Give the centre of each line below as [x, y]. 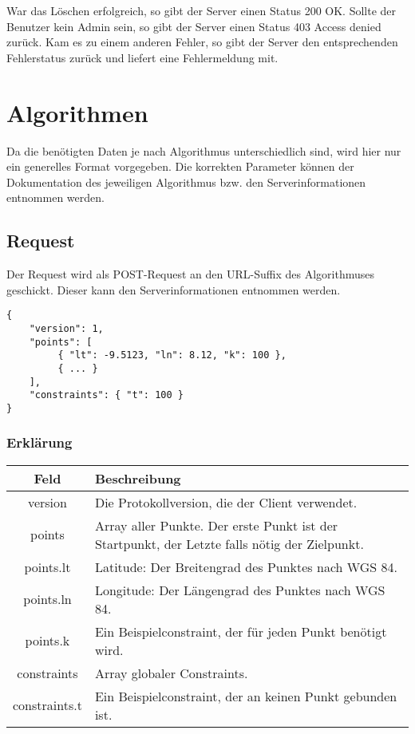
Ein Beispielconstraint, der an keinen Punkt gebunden [246, 696]
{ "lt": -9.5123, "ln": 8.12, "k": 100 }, [172, 355]
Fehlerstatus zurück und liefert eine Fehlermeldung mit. [142, 57]
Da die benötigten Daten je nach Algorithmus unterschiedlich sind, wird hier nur [204, 150]
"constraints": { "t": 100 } [106, 395]
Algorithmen [77, 112]
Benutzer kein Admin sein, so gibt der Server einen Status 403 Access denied [194, 26]
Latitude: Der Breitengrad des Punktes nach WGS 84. [246, 566]
